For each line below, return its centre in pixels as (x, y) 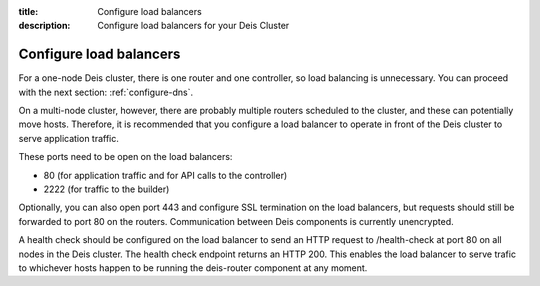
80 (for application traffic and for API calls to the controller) (165, 175)
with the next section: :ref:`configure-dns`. (106, 92)
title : (28, 11)
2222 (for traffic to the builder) (106, 189)
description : (44, 26)
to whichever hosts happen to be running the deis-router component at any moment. (193, 267)
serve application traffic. (69, 138)
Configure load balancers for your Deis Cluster (193, 26)
